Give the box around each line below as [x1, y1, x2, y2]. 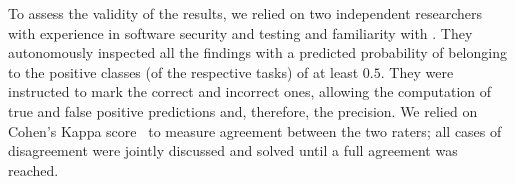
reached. [8, 159, 59, 180]
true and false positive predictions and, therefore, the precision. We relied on [8, 100, 478, 121]
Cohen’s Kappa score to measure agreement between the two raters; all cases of [8, 120, 502, 141]
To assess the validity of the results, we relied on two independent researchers [8, 3, 483, 23]
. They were [380, 61, 454, 82]
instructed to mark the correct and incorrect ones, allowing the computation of [8, 81, 491, 102]
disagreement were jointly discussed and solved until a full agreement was [8, 140, 458, 161]
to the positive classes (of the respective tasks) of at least [8, 61, 359, 82]
